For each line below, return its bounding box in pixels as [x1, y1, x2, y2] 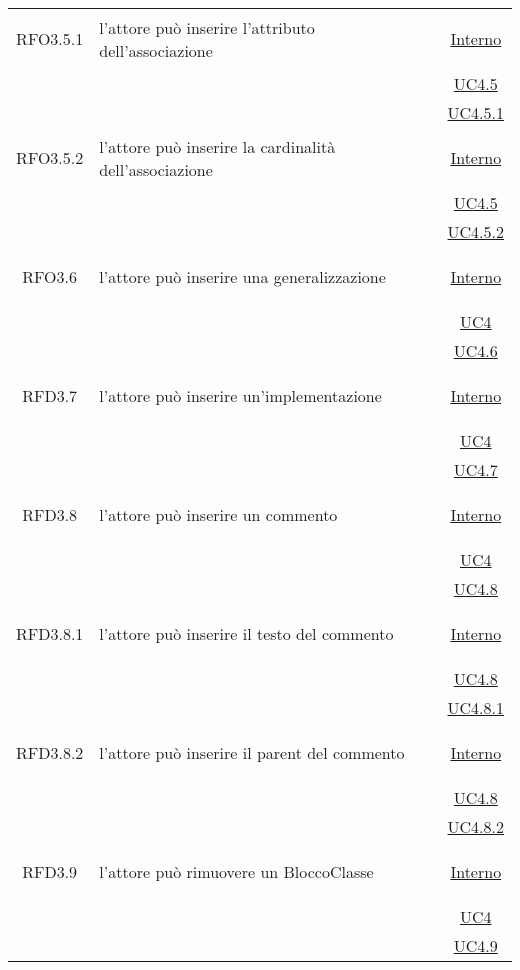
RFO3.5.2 [16, 146, 84, 169]
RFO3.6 [22, 265, 78, 288]
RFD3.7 [22, 384, 78, 407]
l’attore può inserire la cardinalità [99, 134, 336, 158]
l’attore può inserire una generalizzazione [99, 265, 386, 288]
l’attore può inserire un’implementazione [99, 384, 382, 407]
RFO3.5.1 [16, 27, 84, 50]
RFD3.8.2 [16, 741, 84, 764]
